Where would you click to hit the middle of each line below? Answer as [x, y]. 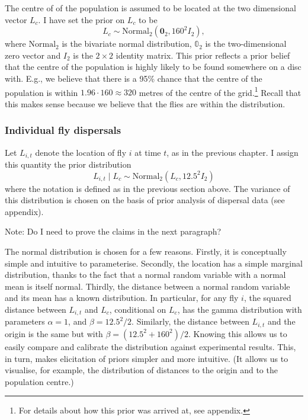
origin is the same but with [54, 333]
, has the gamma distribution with [240, 310]
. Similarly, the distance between [190, 321]
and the [281, 321]
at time [148, 152]
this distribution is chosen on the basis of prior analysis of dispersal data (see [145, 200]
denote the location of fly [81, 152]
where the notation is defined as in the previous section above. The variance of [147, 188]
